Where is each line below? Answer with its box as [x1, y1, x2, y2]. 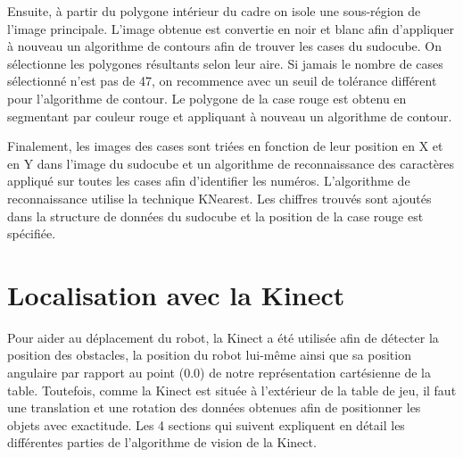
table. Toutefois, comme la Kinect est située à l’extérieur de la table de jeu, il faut [7, 380, 457, 399]
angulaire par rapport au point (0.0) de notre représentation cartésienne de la [7, 363, 431, 382]
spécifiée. [7, 224, 56, 243]
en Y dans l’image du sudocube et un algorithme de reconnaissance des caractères [7, 154, 455, 172]
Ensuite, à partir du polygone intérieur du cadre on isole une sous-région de [7, 2, 421, 20]
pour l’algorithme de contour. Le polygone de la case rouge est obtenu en [7, 88, 407, 107]
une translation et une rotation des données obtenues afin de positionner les [7, 398, 421, 417]
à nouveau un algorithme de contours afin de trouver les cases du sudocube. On [7, 37, 442, 55]
